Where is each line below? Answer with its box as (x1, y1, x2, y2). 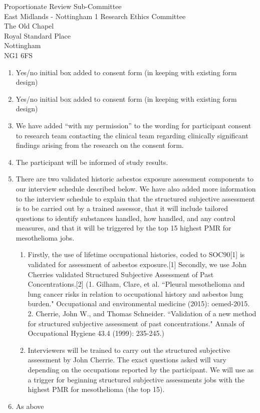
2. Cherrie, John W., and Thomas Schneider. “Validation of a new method (28, 308, 256, 319)
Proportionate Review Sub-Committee (4, 1, 122, 11)
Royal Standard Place (4, 30, 71, 41)
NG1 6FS (4, 50, 33, 60)
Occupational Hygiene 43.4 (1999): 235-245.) (28, 328, 164, 338)
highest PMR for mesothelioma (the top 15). (28, 384, 165, 394)
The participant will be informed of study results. (16, 156, 168, 167)
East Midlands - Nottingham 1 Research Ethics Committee (4, 11, 186, 21)
